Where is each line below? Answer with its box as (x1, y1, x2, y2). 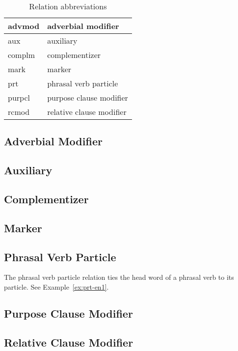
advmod (8, 20, 40, 31)
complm (8, 49, 35, 60)
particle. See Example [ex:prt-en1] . (4, 281, 109, 292)
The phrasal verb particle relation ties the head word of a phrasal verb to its (4, 272, 234, 282)
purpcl (8, 92, 30, 103)
